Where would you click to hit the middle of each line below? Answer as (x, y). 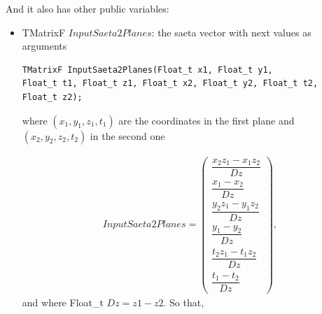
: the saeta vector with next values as (231, 32)
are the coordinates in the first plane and (206, 120)
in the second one (127, 135)
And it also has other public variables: (87, 8)
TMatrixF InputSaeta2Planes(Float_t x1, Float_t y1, (147, 70)
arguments (44, 46)
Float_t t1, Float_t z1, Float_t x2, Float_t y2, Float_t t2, (170, 84)
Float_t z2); (52, 97)
